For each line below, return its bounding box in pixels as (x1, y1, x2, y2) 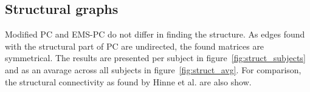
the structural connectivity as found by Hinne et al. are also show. (5, 75, 252, 88)
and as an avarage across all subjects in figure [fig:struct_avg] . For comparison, (5, 63, 301, 76)
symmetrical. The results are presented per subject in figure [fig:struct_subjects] (5, 51, 306, 64)
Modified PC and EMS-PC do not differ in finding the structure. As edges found (5, 28, 305, 41)
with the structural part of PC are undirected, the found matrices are (5, 39, 264, 52)
